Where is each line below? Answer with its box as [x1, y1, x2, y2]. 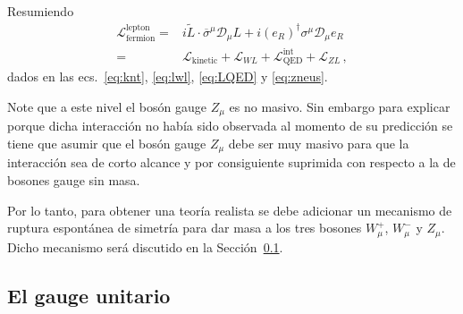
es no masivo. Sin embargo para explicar [229, 97, 450, 115]
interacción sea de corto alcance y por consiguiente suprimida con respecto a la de [7, 153, 456, 172]
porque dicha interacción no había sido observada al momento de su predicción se [7, 116, 453, 135]
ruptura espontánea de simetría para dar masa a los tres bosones [7, 218, 362, 237]
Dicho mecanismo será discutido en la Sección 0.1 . [7, 237, 283, 256]
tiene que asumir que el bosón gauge [7, 133, 206, 152]
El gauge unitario [7, 281, 171, 309]
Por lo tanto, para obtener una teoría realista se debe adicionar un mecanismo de [7, 200, 452, 219]
